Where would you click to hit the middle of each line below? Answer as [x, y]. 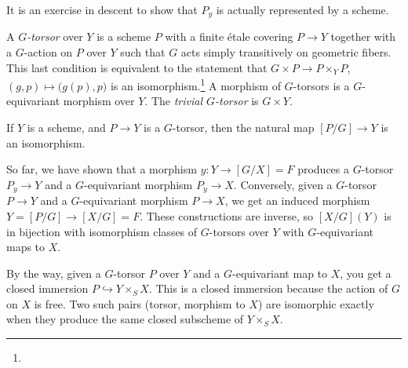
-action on [48, 52]
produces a [323, 169]
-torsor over [55, 36]
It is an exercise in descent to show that [102, 9]
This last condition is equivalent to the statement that [137, 67]
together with [363, 36]
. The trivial [174, 101]
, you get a [366, 273]
